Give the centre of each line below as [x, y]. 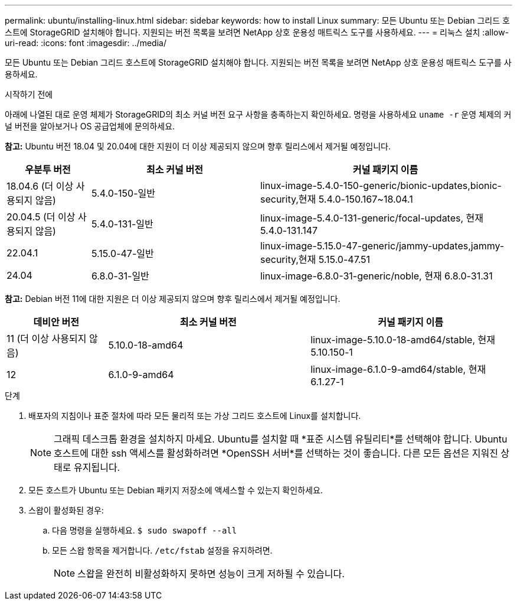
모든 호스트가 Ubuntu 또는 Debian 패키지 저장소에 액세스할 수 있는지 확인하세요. [176, 490]
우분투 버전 [48, 170]
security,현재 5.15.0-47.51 [315, 259]
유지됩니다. [97, 467]
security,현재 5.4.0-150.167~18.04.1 [336, 199]
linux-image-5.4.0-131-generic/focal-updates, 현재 [372, 218]
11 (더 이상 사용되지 [47, 339]
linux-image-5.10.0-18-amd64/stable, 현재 [403, 340]
